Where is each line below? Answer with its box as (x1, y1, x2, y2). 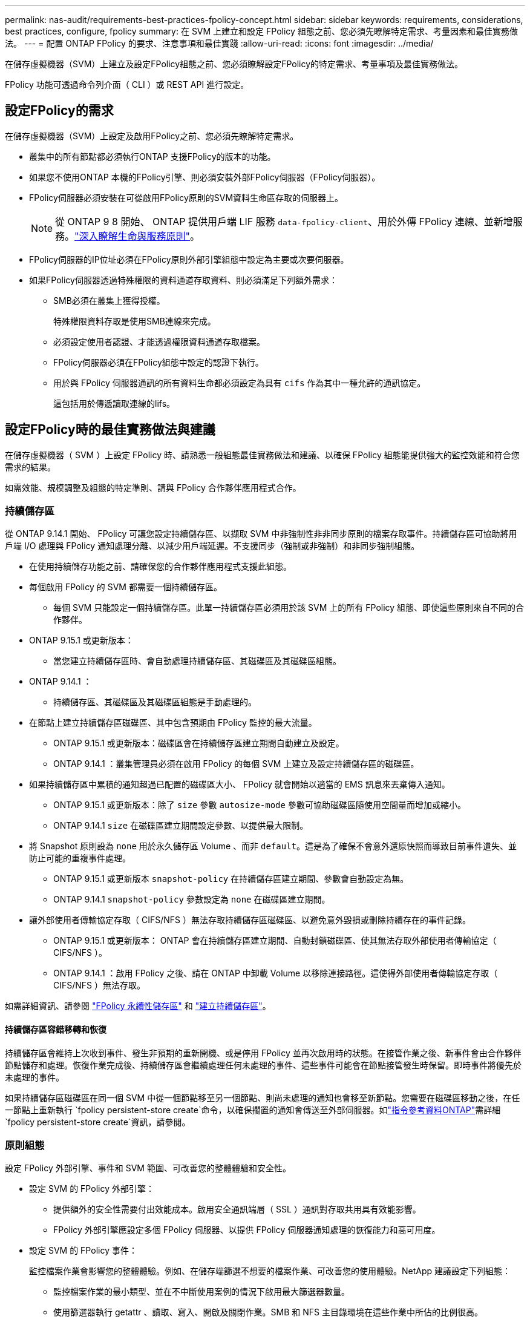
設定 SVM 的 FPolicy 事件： (29, 1245, 137, 1256)
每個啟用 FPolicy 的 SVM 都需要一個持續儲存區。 (29, 582, 222, 593)
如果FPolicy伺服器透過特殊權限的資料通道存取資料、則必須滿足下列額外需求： (29, 274, 338, 285)
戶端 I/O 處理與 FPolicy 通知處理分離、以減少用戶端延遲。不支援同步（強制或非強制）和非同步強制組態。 (5, 541, 420, 551)
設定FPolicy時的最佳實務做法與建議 (5, 422, 215, 438)
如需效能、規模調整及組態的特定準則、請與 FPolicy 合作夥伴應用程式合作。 (5, 482, 301, 493)
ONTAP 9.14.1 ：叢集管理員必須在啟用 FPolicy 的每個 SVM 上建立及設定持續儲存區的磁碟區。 (53, 758, 419, 769)
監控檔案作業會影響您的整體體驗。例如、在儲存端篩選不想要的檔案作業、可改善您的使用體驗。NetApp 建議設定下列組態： (29, 1266, 511, 1277)
